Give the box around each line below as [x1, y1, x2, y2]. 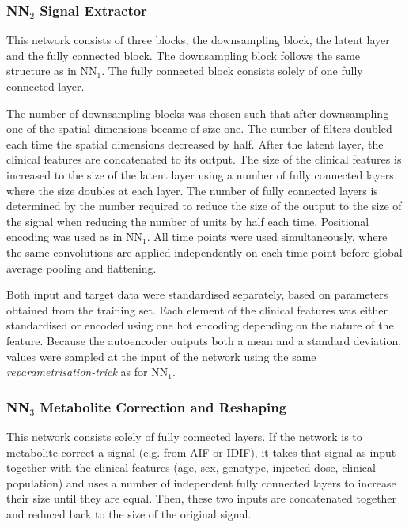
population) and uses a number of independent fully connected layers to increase [6, 474, 396, 491]
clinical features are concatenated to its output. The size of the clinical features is [6, 151, 402, 168]
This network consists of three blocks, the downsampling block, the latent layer [6, 32, 390, 48]
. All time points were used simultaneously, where [146, 228, 388, 245]
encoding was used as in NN [6, 228, 143, 245]
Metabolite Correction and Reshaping [40, 397, 287, 416]
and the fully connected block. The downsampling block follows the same [6, 47, 361, 63]
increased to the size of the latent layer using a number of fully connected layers [6, 166, 394, 183]
